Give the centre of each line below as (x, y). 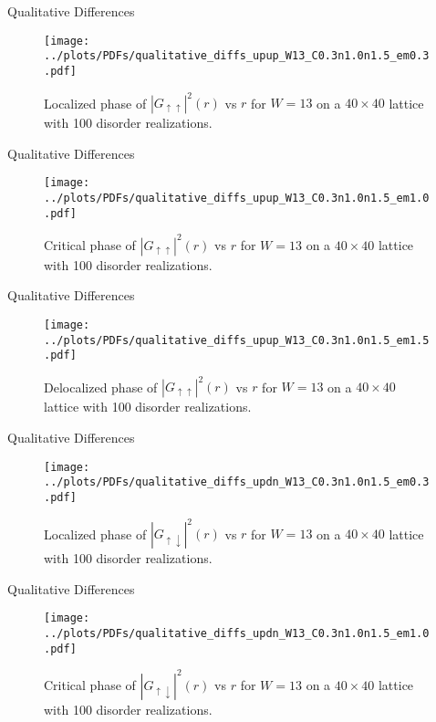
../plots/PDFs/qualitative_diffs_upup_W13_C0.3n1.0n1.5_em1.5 (237, 340)
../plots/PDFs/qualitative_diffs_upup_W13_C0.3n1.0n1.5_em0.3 (237, 56)
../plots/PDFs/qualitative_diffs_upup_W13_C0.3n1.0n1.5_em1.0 (237, 198)
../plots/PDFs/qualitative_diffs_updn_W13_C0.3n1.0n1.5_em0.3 (237, 482)
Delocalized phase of (101, 387)
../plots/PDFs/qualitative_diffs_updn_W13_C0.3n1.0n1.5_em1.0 (237, 633)
